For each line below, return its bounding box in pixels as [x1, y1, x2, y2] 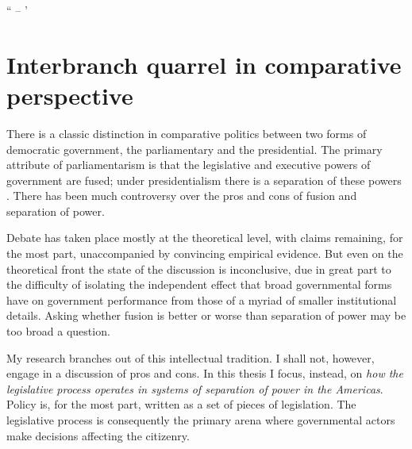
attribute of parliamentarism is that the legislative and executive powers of [6, 156, 371, 173]
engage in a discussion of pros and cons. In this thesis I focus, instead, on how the [6, 365, 403, 382]
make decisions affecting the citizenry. [6, 427, 190, 443]
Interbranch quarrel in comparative [6, 48, 402, 80]
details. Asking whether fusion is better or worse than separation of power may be [6, 307, 406, 324]
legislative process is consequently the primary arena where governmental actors [6, 412, 395, 428]
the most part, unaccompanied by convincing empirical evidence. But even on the [6, 245, 403, 262]
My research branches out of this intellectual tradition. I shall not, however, [6, 349, 375, 366]
